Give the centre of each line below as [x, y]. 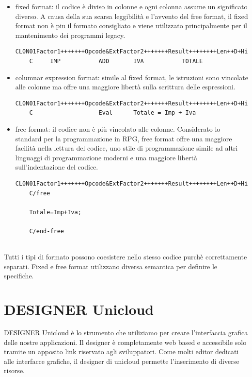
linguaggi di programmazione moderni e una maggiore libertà [106, 157]
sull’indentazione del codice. [57, 167]
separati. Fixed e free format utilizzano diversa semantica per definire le [111, 266]
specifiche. [19, 276]
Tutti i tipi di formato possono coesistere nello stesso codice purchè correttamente [126, 257]
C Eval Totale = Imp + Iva [113, 113]
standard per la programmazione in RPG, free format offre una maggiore [124, 138]
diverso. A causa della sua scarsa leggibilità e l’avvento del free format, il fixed [132, 16]
